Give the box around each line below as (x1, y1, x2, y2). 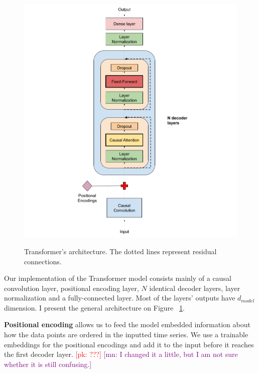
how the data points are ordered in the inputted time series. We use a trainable (4, 329, 248, 340)
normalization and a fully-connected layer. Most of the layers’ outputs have (4, 292, 235, 303)
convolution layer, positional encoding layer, (4, 282, 139, 293)
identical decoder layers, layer (149, 282, 240, 293)
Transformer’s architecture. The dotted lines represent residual (24, 246, 217, 256)
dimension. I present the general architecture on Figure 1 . (4, 302, 185, 313)
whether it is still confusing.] (4, 358, 92, 369)
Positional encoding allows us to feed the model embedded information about (4, 319, 250, 330)
